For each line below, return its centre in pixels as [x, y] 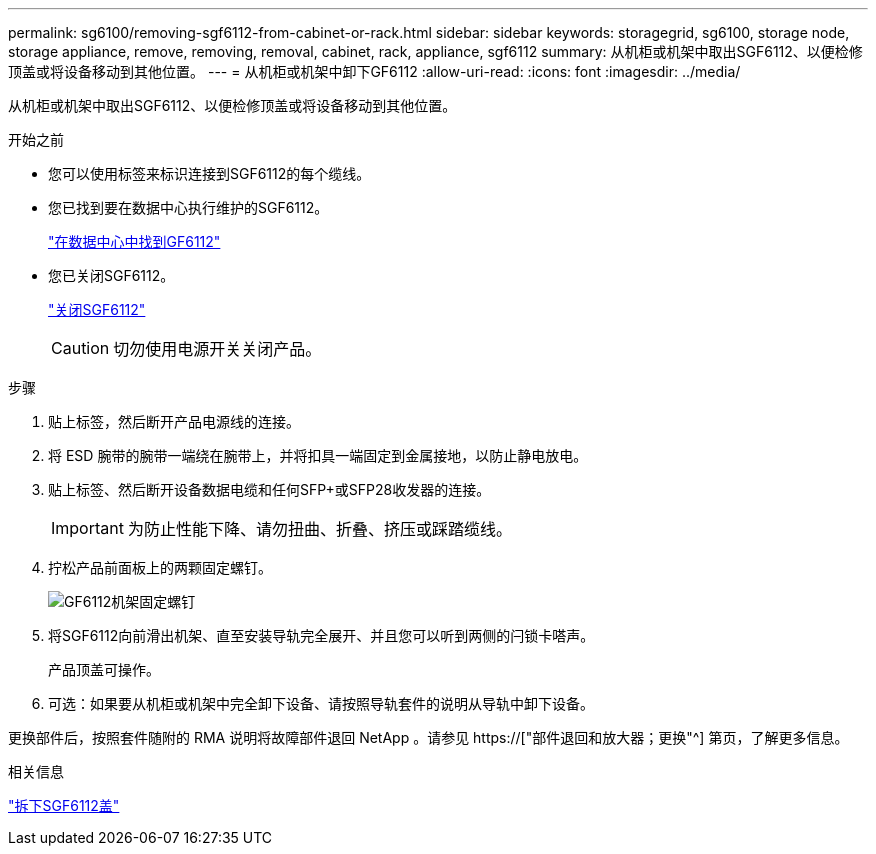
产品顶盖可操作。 [104, 669]
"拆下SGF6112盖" [64, 805]
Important [87, 528]
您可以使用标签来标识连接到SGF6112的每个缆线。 [209, 173]
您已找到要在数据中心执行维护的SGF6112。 [188, 207]
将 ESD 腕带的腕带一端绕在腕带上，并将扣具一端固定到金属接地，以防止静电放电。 [318, 455]
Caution [80, 348]
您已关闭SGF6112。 [111, 275]
